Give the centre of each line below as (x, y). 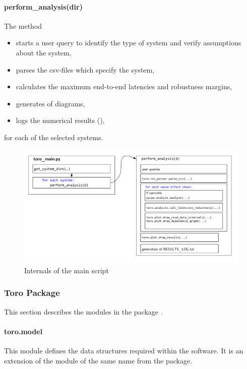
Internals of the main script (67, 270)
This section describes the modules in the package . (83, 311)
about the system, (44, 52)
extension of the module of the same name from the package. (98, 360)
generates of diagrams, (50, 103)
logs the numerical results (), (60, 120)
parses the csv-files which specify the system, (85, 69)
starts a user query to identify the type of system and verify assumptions (129, 43)
